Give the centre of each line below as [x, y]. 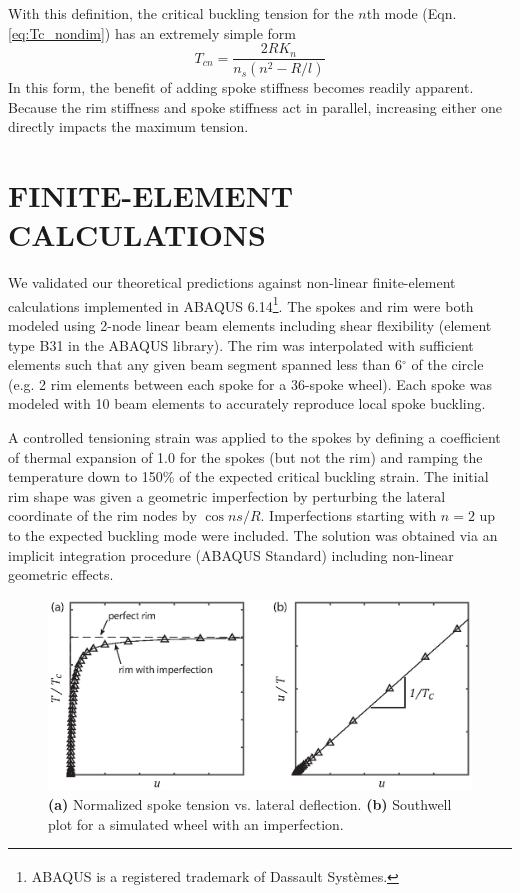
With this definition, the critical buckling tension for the [181, 13]
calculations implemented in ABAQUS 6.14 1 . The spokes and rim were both [241, 304]
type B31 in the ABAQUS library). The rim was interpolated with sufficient [241, 344]
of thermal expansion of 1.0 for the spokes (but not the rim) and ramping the [245, 456]
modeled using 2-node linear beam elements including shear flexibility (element [250, 325]
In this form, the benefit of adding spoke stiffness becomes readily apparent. [241, 87]
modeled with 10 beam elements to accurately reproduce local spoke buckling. [247, 403]
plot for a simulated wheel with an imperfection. [196, 823]
